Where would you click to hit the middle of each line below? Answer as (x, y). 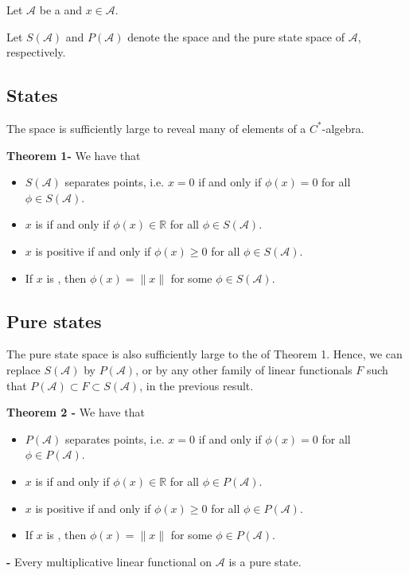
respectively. (36, 52)
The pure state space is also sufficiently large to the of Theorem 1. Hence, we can (204, 354)
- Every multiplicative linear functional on (109, 561)
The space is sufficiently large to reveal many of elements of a (156, 128)
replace (23, 369)
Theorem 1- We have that (74, 155)
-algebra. (343, 128)
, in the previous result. (197, 385)
